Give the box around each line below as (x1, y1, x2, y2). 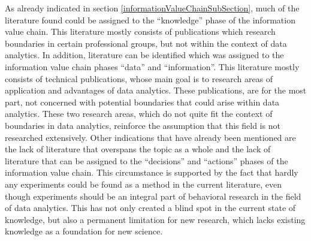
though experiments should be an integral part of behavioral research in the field (5, 189, 301, 202)
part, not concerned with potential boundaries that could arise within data (5, 95, 280, 108)
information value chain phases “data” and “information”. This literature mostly (5, 60, 300, 73)
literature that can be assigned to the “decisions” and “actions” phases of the (5, 154, 288, 167)
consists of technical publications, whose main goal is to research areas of (5, 72, 273, 85)
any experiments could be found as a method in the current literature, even (5, 177, 282, 190)
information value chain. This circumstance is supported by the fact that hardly (5, 166, 298, 179)
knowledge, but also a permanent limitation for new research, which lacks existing (5, 213, 306, 225)
